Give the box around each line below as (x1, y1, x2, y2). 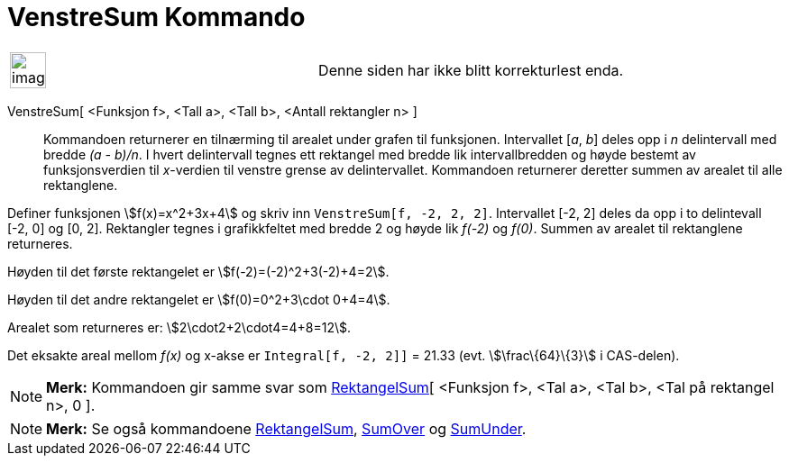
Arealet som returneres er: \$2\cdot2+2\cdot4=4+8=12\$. (7, 319, 352, 335)
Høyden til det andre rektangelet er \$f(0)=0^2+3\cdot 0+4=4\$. (7, 291, 390, 307)
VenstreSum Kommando (7, 2, 306, 32)
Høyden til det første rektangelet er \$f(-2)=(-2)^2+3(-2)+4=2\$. (7, 263, 390, 279)
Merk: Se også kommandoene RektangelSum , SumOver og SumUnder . (46, 419, 527, 438)
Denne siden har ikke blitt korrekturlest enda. (318, 60, 624, 79)
